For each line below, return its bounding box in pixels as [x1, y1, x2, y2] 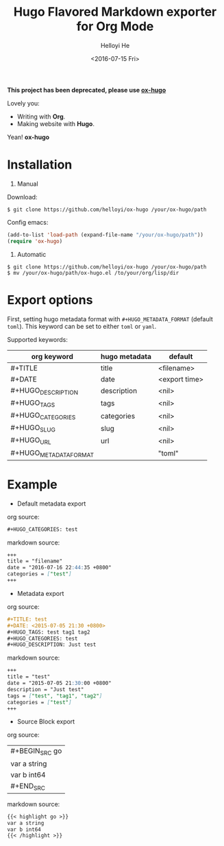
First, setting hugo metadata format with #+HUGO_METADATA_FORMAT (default [7, 314, 214, 323]
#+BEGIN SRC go [10, 746, 62, 757]
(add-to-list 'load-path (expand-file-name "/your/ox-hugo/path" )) [7, 231, 204, 238]
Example [7, 477, 58, 492]
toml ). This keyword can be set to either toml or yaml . [7, 322, 157, 330]
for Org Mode [76, 18, 154, 34]
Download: [7, 192, 38, 201]
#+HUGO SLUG [10, 423, 56, 434]
